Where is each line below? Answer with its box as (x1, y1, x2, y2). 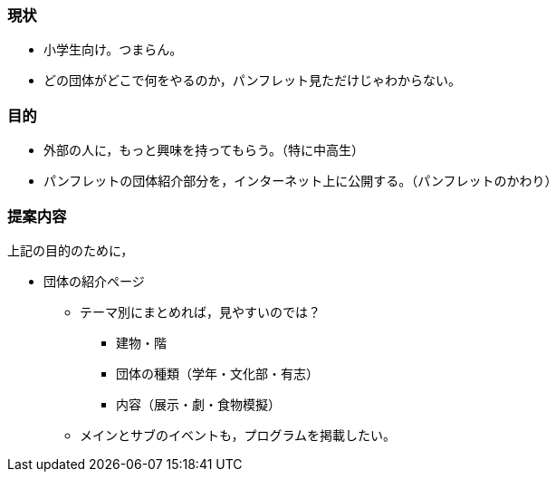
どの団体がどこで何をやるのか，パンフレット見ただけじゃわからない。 (43, 72, 462, 89)
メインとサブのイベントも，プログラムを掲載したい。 (80, 426, 397, 443)
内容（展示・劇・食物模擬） (116, 396, 281, 412)
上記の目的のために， (7, 242, 134, 258)
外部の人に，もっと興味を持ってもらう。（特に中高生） (43, 142, 365, 158)
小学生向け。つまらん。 (43, 42, 183, 58)
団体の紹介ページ (43, 273, 145, 289)
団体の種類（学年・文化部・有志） (116, 365, 319, 381)
